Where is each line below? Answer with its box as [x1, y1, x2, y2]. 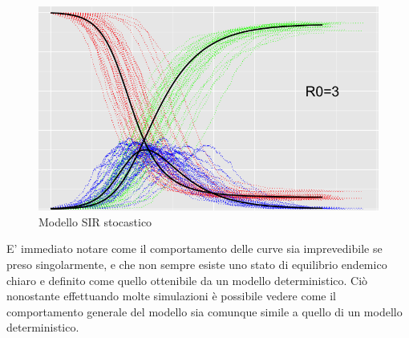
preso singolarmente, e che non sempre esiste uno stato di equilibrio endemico [6, 255, 387, 272]
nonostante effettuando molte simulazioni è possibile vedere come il [6, 287, 336, 304]
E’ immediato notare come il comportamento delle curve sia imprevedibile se [6, 240, 383, 257]
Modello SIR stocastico [38, 213, 152, 230]
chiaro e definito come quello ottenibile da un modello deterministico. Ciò [6, 271, 368, 288]
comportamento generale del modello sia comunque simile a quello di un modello [6, 303, 403, 320]
